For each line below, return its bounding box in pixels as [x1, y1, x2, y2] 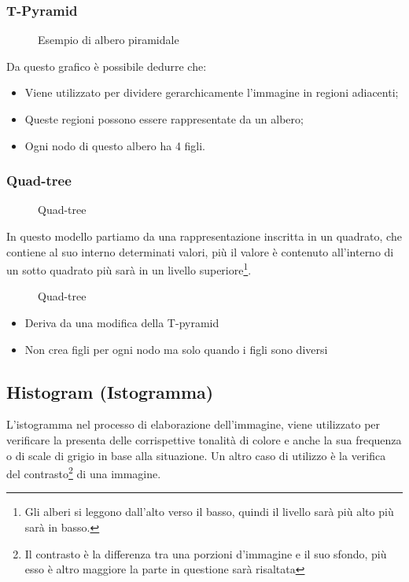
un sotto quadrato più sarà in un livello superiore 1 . [6, 260, 252, 278]
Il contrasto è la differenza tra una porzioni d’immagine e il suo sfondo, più [24, 545, 387, 562]
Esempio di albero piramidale [38, 31, 179, 48]
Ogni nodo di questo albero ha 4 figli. [24, 137, 206, 153]
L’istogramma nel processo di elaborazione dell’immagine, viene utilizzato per [6, 416, 381, 433]
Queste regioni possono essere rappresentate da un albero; [24, 111, 304, 127]
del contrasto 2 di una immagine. [6, 463, 161, 481]
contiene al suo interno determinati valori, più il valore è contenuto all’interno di [6, 243, 394, 260]
